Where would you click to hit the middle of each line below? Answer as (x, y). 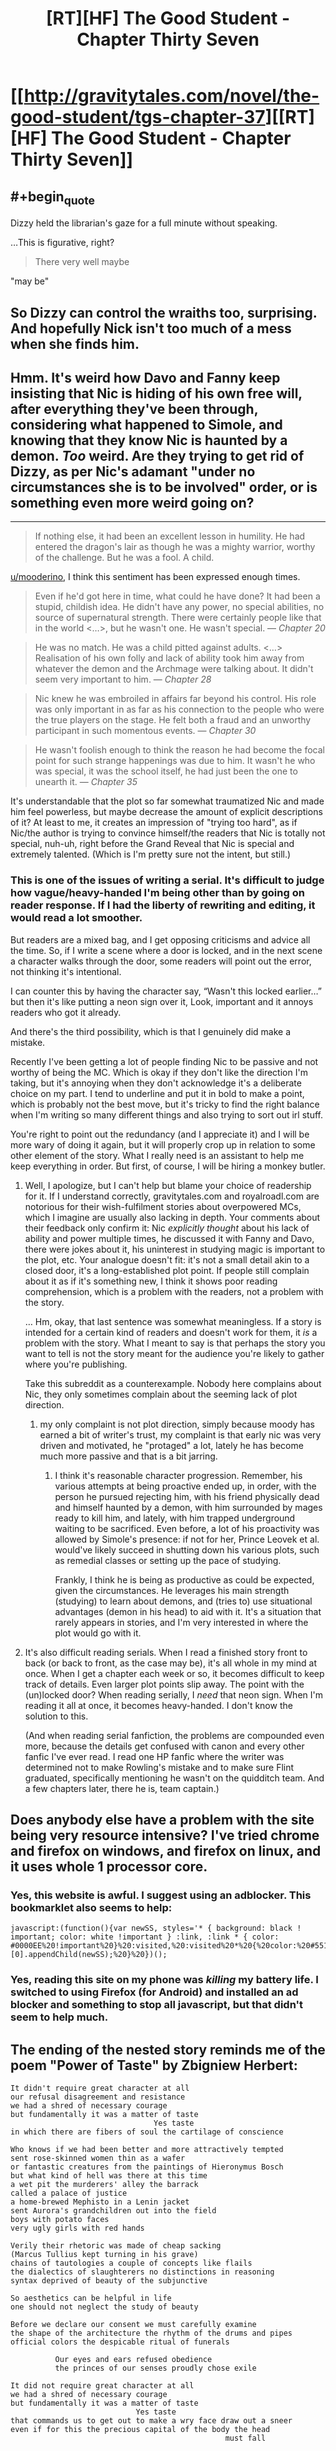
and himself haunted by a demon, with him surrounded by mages (188, 1507)
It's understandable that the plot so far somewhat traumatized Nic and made (167, 801)
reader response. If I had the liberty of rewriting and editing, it (163, 905)
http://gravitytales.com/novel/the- (171, 96)
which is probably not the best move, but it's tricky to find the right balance (165, 1104)
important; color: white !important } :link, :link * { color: (145, 1937)
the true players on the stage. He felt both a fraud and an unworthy (173, 720)
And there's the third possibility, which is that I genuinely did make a (150, 1031)
